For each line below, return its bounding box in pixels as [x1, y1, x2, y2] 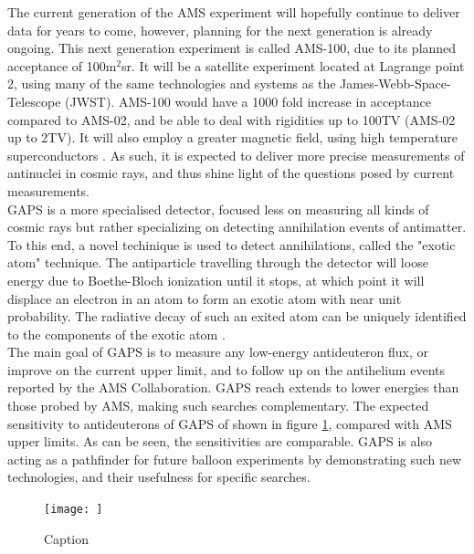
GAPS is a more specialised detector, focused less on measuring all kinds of [7, 199, 429, 218]
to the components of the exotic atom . [7, 324, 226, 343]
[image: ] [44, 503, 103, 517]
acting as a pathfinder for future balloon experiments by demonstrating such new [7, 449, 462, 468]
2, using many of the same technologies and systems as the [7, 74, 336, 93]
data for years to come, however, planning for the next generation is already [7, 20, 433, 39]
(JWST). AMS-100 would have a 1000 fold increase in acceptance [65, 91, 431, 110]
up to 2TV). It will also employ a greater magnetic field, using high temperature [7, 128, 458, 147]
